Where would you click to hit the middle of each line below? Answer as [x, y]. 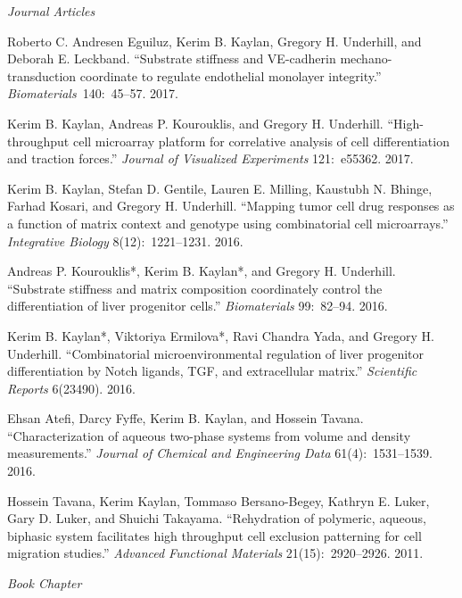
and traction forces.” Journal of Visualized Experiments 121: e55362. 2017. [210, 158]
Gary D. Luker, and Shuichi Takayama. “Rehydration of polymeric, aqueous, [217, 518]
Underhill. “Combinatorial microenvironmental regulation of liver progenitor [216, 353]
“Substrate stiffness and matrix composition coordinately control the [195, 288]
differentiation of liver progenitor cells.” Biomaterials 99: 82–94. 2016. [198, 306]
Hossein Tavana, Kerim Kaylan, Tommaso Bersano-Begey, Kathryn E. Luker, [219, 500]
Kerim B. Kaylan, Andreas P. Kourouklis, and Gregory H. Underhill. [195, 123]
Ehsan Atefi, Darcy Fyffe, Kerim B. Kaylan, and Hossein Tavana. [186, 418]
